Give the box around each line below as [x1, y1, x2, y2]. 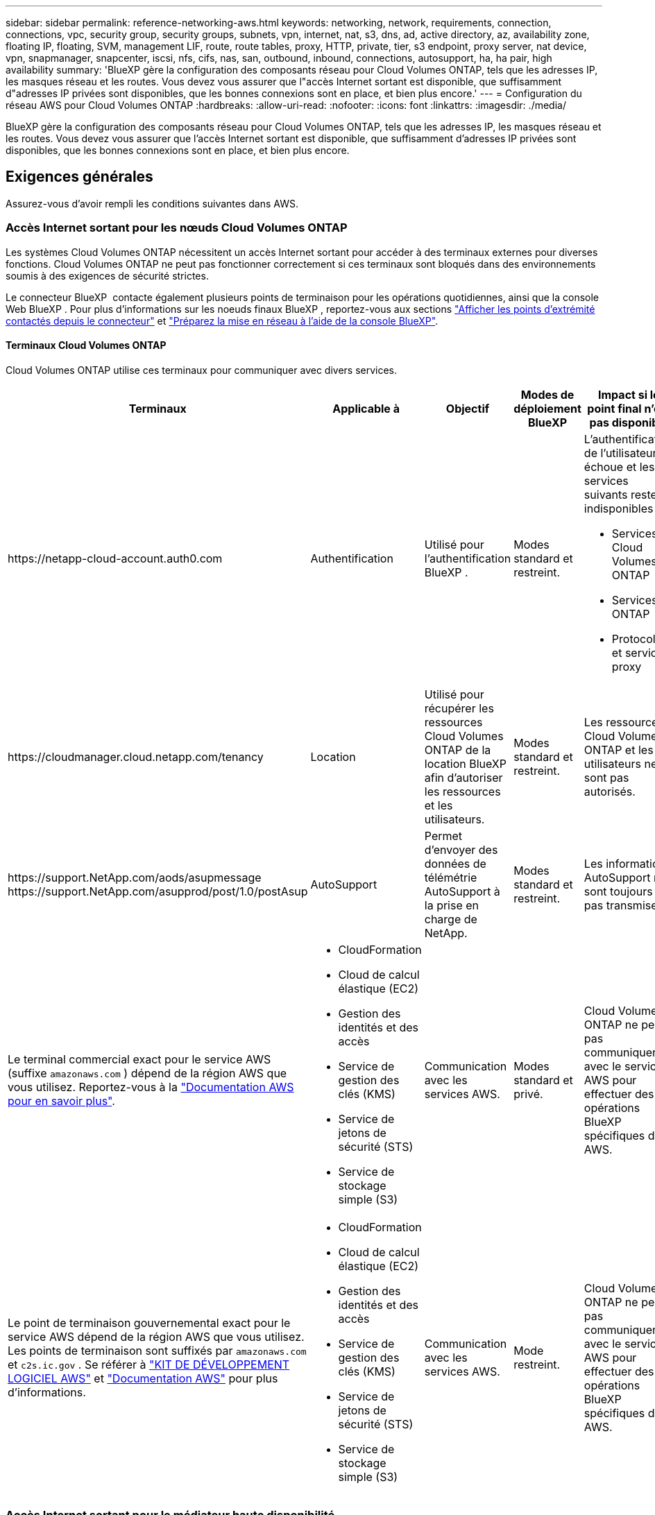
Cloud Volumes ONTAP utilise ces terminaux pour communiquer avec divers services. [6, 363, 398, 376]
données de [424, 856, 486, 871]
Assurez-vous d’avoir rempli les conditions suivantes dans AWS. [6, 197, 299, 209]
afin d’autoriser [424, 770, 503, 785]
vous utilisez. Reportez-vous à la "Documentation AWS [8, 1079, 294, 1094]
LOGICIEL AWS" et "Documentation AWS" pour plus [8, 1371, 278, 1385]
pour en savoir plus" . [8, 1093, 115, 1108]
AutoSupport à [424, 884, 500, 898]
